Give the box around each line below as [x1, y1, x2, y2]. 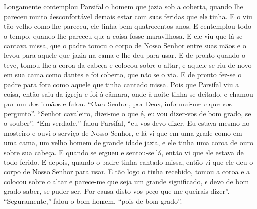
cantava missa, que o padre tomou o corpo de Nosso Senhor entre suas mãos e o [4, 40, 246, 51]
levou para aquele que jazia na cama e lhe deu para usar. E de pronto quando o [4, 50, 245, 60]
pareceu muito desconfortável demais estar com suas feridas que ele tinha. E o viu [4, 11, 252, 21]
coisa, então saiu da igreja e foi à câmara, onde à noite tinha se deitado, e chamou [4, 89, 253, 99]
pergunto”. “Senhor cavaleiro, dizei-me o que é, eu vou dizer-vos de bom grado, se [4, 108, 251, 118]
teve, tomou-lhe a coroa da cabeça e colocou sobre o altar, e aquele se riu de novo [4, 59, 252, 70]
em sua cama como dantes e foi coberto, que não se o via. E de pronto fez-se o [4, 69, 242, 80]
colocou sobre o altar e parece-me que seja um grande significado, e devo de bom [4, 176, 249, 186]
